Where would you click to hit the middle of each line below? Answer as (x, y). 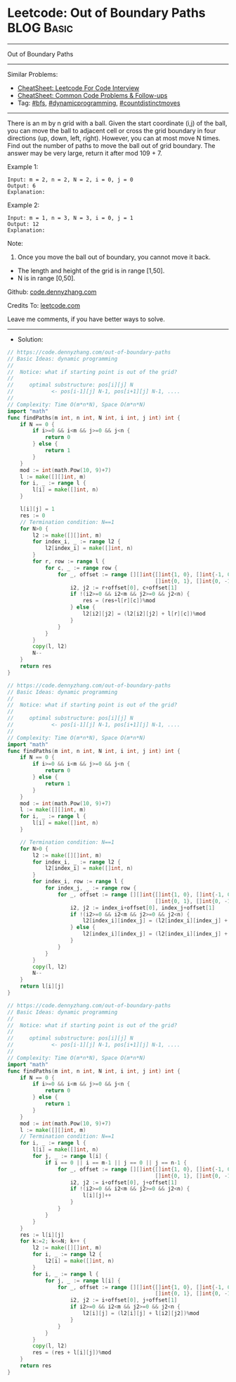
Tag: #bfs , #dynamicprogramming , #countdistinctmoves (99, 103)
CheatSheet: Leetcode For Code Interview (78, 88)
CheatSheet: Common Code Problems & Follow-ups (92, 95)
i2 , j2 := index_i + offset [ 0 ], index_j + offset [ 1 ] (143, 908)
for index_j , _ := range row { (91, 888)
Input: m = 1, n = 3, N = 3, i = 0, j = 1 (70, 218)
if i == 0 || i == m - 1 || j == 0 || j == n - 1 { (116, 1163)
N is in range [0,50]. (46, 278)
